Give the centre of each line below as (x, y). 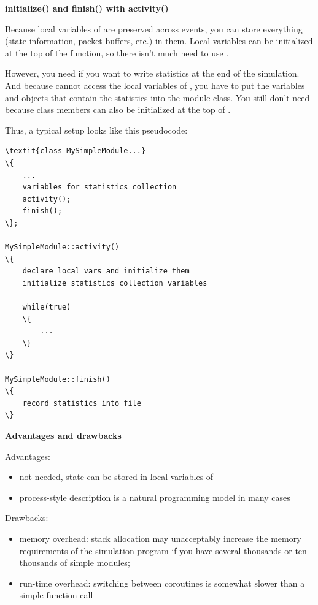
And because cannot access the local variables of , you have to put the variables (155, 85)
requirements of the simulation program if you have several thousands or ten (163, 550)
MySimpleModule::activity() (62, 247)
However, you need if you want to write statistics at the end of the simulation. (152, 73)
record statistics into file (82, 403)
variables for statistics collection (99, 187)
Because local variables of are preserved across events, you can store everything (154, 29)
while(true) (47, 307)
